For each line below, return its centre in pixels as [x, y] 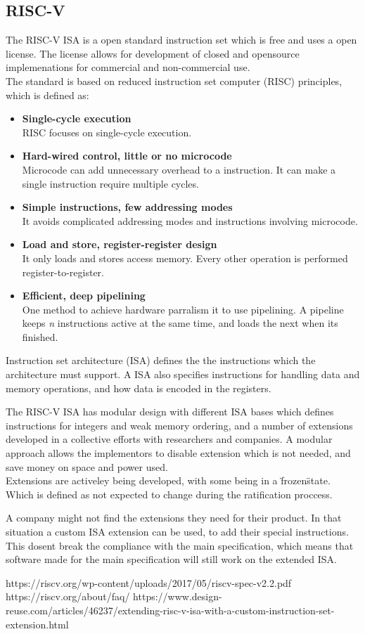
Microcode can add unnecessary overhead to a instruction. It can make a [179, 169]
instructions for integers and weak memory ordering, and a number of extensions [179, 425]
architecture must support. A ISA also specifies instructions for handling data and [183, 374]
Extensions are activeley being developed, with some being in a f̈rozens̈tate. [168, 480]
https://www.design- [178, 596]
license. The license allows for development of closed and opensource [153, 53]
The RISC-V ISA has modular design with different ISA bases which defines [170, 412]
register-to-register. [63, 272]
